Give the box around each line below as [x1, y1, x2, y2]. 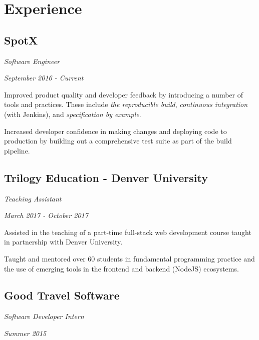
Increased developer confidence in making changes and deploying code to [4, 125, 227, 136]
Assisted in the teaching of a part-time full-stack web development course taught [4, 226, 251, 237]
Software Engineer [4, 55, 60, 66]
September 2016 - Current [4, 72, 84, 83]
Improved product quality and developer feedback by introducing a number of [4, 89, 243, 99]
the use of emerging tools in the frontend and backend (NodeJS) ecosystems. [4, 263, 239, 273]
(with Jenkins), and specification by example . [4, 108, 141, 119]
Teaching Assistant [4, 193, 62, 203]
